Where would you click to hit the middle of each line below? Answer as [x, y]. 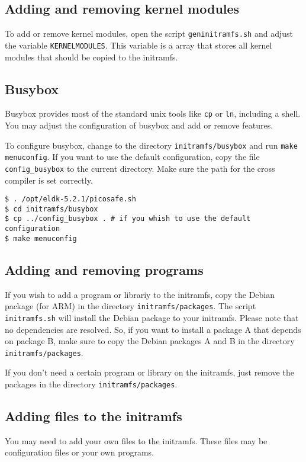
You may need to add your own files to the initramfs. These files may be [136, 440]
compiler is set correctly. [49, 180]
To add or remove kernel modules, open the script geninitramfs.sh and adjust [149, 33]
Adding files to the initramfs [94, 416]
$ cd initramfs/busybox [51, 209]
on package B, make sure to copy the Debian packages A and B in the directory [150, 341]
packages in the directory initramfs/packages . [91, 384]
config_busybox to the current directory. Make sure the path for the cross [140, 168]
